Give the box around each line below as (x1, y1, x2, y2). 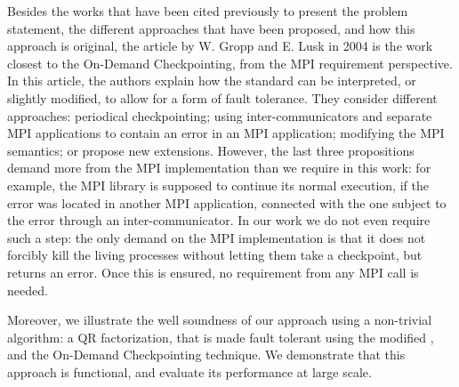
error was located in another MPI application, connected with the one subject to (7, 193, 447, 212)
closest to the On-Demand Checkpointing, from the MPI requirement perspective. (7, 53, 453, 72)
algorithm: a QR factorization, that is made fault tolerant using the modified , (7, 327, 434, 346)
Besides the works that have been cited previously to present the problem (7, 2, 408, 20)
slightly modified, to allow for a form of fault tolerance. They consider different (7, 88, 438, 107)
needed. (7, 280, 48, 299)
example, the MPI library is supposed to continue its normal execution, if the (7, 175, 429, 194)
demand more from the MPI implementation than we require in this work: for (7, 158, 431, 177)
